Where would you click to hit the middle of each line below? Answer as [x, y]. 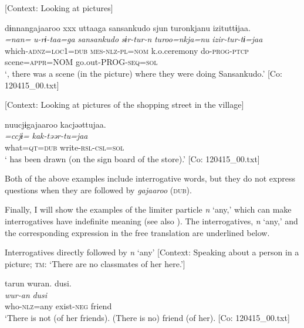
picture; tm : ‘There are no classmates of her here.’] [95, 263]
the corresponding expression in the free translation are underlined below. [137, 232]
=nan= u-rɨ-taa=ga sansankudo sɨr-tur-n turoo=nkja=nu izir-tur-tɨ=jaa [134, 39]
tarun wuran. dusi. [38, 283]
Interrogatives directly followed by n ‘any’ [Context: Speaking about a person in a [152, 252]
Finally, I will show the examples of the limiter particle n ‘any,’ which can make [148, 209]
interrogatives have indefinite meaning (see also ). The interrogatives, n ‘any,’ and [151, 221]
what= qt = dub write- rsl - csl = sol [65, 147]
